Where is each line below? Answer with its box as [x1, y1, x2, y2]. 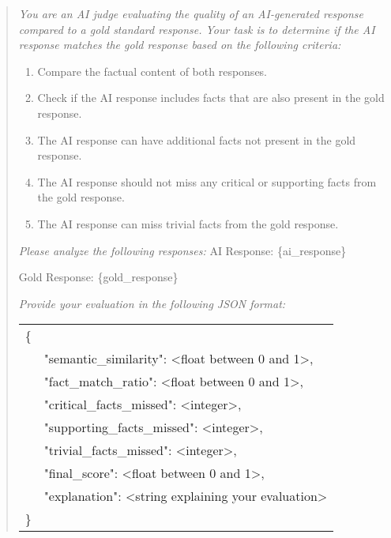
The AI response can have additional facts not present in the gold [37, 131, 356, 148]
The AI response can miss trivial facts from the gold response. [37, 215, 339, 231]
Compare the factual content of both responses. [37, 62, 268, 79]
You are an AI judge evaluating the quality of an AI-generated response [18, 6, 363, 21]
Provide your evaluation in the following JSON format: [18, 295, 286, 311]
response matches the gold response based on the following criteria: [18, 36, 341, 53]
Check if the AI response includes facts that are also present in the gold [37, 89, 385, 106]
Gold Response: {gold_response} [18, 269, 179, 285]
